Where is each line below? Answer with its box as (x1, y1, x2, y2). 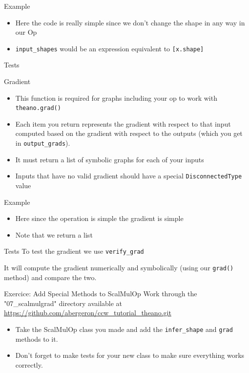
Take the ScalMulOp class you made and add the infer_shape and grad (15, 324, 233, 334)
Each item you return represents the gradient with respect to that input (15, 118, 231, 129)
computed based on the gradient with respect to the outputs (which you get (15, 128, 243, 138)
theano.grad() (15, 105, 61, 112)
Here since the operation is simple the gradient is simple (15, 213, 184, 223)
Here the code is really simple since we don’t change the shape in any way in (15, 17, 245, 27)
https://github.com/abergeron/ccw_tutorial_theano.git (4, 307, 171, 318)
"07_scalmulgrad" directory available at (4, 298, 123, 308)
